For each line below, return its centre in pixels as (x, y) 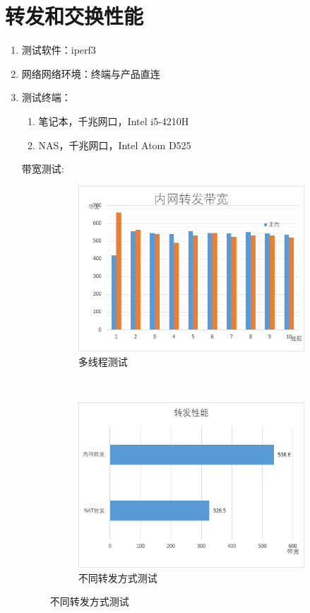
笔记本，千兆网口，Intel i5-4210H (114, 121)
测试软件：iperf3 (59, 50)
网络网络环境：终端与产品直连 (91, 73)
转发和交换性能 (74, 16)
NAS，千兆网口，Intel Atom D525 (115, 145)
